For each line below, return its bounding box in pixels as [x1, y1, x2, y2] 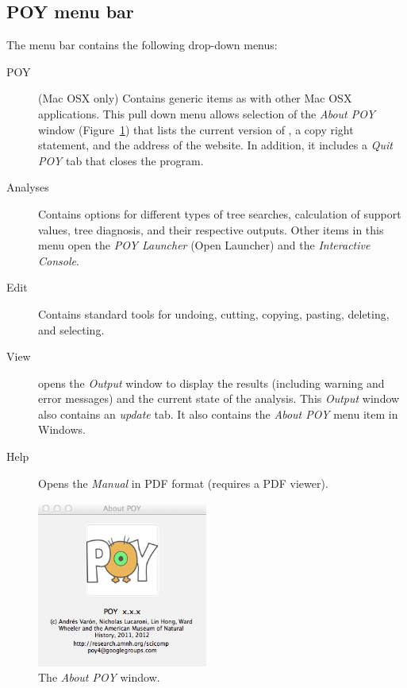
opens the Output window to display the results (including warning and [38, 374, 385, 391]
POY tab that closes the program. [38, 152, 204, 168]
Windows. [38, 421, 86, 438]
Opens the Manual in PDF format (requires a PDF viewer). [38, 474, 328, 491]
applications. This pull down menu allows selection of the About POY [38, 105, 375, 122]
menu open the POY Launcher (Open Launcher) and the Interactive [38, 237, 371, 253]
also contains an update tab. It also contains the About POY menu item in [38, 405, 398, 422]
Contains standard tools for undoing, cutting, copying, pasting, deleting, [38, 305, 390, 322]
